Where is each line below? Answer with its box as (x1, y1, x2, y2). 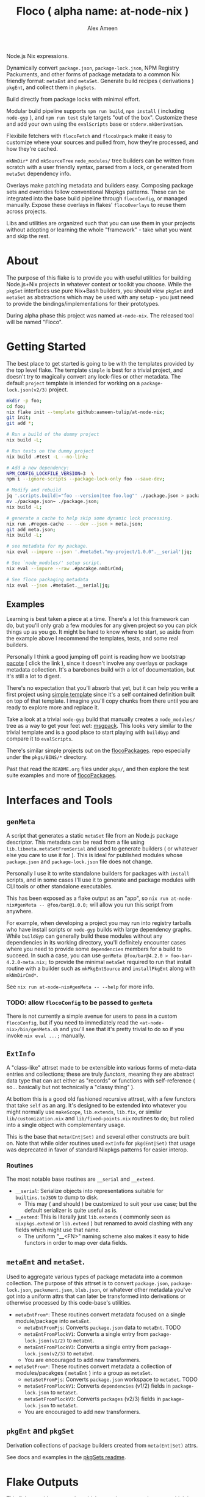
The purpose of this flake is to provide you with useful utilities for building (6, 274, 192, 281)
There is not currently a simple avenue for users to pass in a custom (6, 1012, 178, 1020)
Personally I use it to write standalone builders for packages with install (6, 870, 190, 877)
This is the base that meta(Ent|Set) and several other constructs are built (6, 1133, 190, 1140)
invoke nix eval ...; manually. (6, 1032, 85, 1039)
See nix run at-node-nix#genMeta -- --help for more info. (6, 983, 154, 990)
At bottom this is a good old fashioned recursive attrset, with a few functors (6, 1095, 196, 1103)
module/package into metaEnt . (15, 1317, 92, 1324)
